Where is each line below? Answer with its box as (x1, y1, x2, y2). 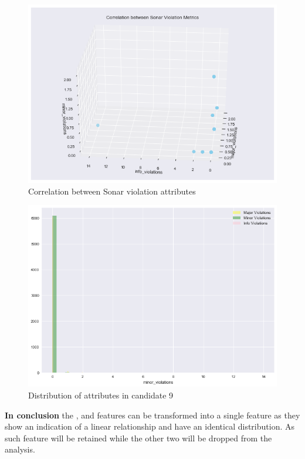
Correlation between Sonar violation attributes (28, 185, 196, 197)
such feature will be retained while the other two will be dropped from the (5, 431, 272, 444)
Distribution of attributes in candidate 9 (28, 389, 174, 401)
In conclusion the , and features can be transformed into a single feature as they (5, 408, 300, 421)
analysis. (5, 443, 35, 455)
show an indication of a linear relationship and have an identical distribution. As (5, 420, 294, 433)
